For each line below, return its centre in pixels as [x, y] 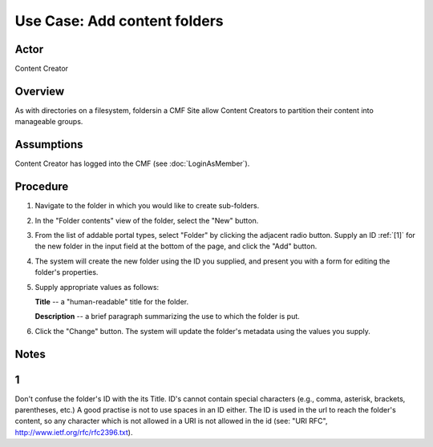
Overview [40, 91]
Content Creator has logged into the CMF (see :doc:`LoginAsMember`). [132, 163]
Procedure [42, 187]
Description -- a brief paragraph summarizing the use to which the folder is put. [167, 316]
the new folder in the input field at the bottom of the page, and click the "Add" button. [176, 246]
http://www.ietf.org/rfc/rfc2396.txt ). [74, 432]
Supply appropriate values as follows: [97, 287]
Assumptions [49, 145]
